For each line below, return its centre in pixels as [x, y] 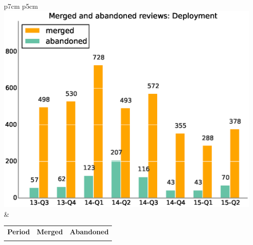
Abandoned [89, 232]
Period [19, 232]
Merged [50, 232]
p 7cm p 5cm [21, 6]
